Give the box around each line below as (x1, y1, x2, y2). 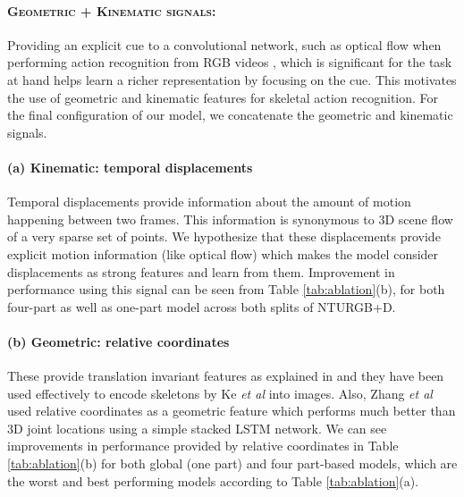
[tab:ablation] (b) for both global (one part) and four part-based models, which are (7, 454, 458, 473)
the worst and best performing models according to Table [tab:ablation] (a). (7, 471, 419, 490)
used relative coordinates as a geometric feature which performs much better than (7, 401, 456, 420)
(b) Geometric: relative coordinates (7, 332, 230, 350)
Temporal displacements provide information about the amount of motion (7, 192, 411, 211)
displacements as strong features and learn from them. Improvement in (7, 262, 395, 281)
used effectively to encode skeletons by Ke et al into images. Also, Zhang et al (7, 383, 433, 402)
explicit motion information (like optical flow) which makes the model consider (7, 244, 439, 263)
